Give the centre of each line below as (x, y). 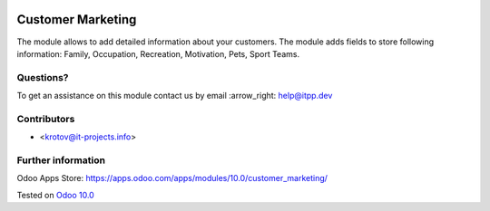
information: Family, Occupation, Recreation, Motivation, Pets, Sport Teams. (158, 53)
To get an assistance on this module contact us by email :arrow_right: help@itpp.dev (175, 96)
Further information (61, 160)
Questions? (43, 77)
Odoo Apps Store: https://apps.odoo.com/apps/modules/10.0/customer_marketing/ (172, 178)
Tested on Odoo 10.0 (55, 195)
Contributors (46, 119)
